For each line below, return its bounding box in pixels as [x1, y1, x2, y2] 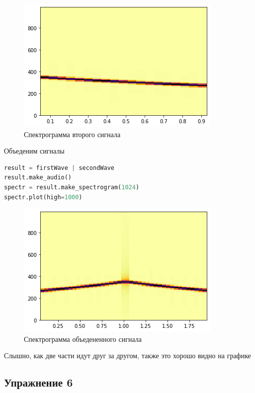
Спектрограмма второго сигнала [24, 129, 121, 139]
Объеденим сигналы [4, 146, 65, 156]
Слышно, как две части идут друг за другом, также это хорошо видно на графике [4, 350, 251, 361]
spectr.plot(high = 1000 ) [4, 193, 83, 201]
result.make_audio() [4, 174, 72, 181]
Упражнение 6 [4, 375, 73, 390]
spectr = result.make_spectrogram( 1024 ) [4, 183, 140, 191]
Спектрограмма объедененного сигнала [24, 333, 142, 344]
